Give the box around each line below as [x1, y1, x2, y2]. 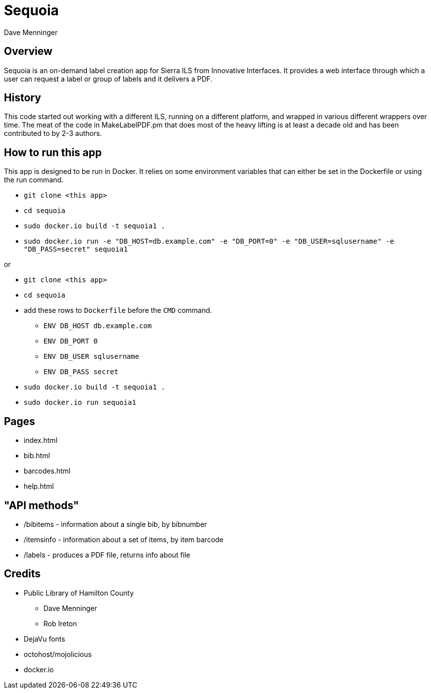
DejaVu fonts [24, 634, 65, 643]
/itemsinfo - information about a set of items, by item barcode [24, 535, 224, 544]
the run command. [4, 175, 64, 184]
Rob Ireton [43, 619, 77, 628]
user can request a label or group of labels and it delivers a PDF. [4, 74, 213, 83]
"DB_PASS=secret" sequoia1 [24, 245, 128, 254]
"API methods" [4, 499, 79, 512]
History [4, 91, 41, 104]
